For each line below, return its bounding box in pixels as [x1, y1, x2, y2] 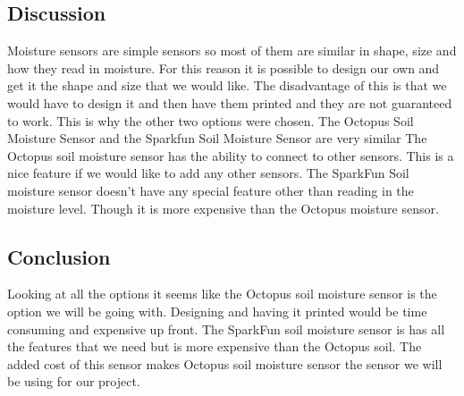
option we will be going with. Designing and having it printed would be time [7, 301, 427, 320]
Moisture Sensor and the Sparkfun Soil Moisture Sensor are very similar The [7, 129, 427, 147]
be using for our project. [7, 372, 140, 391]
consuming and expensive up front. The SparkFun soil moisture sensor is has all [7, 319, 445, 338]
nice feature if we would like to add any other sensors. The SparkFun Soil [7, 164, 409, 182]
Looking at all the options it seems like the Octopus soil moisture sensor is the [7, 284, 437, 303]
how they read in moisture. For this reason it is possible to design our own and [7, 58, 440, 77]
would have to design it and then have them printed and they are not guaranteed [7, 93, 452, 112]
